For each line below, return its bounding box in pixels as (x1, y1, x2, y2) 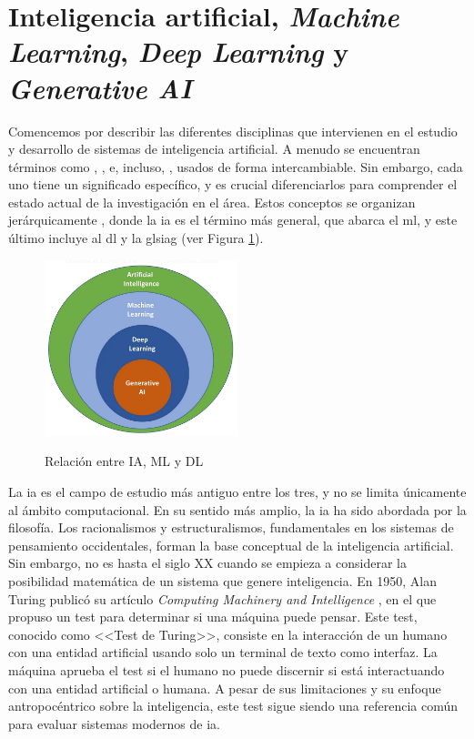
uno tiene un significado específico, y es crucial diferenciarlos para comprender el (8, 175, 458, 194)
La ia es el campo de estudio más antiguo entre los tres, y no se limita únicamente (8, 482, 467, 501)
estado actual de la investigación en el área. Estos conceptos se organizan (8, 192, 416, 211)
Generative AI (8, 68, 192, 106)
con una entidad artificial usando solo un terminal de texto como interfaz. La (8, 643, 438, 662)
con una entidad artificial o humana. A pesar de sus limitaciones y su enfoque (8, 678, 441, 697)
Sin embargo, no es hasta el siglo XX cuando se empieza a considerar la (8, 553, 407, 572)
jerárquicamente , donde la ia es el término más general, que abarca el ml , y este (8, 210, 458, 229)
